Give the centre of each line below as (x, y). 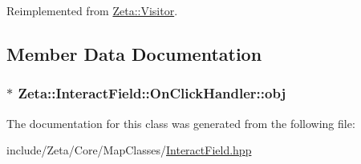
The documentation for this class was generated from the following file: (181, 123)
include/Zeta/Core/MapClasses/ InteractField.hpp (129, 150)
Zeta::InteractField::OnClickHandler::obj (152, 93)
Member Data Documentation (134, 53)
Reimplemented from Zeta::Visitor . (92, 10)
